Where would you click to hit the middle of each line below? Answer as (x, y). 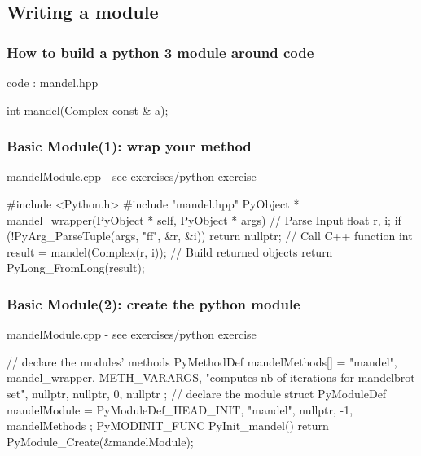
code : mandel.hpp (53, 82)
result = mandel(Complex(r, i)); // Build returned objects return (170, 251)
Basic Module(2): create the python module (153, 303)
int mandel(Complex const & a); (88, 110)
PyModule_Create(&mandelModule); (100, 441)
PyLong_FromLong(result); (76, 267)
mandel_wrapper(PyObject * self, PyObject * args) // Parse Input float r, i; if (204, 219)
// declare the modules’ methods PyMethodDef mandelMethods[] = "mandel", (202, 361)
